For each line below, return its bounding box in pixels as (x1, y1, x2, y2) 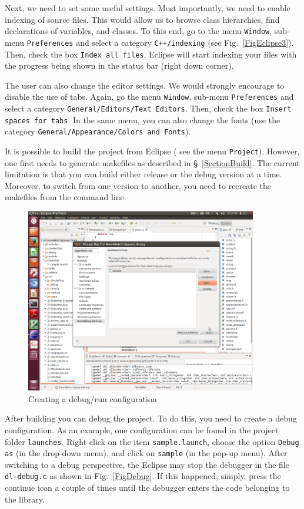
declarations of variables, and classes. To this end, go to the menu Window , (5, 25, 272, 37)
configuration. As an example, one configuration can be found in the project (5, 423, 279, 436)
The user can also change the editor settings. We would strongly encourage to (5, 79, 285, 91)
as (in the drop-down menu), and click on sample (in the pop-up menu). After (5, 447, 288, 459)
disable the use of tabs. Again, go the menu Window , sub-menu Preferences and (5, 90, 294, 103)
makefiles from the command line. (5, 191, 126, 203)
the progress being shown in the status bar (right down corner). (5, 59, 234, 72)
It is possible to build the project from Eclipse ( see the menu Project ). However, (5, 144, 300, 157)
